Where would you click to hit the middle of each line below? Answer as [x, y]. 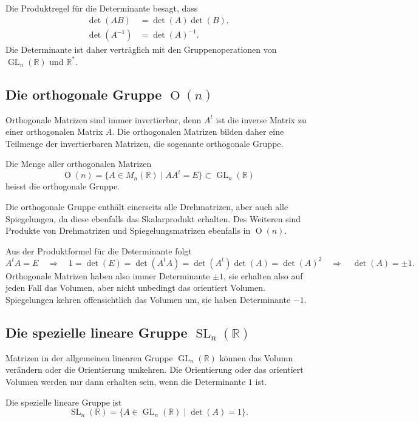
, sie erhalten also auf [263, 275]
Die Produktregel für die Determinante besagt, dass [102, 8]
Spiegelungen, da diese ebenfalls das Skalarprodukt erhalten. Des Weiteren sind [153, 218]
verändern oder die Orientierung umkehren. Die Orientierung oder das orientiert [155, 369]
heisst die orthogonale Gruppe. [63, 186]
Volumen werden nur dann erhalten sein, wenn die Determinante [126, 382]
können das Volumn [256, 357]
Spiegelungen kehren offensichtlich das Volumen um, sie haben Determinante [148, 300]
